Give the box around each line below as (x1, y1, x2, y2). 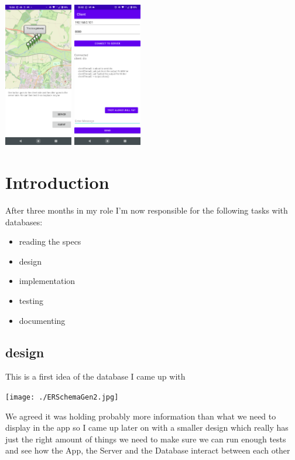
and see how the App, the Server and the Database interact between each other (5, 444, 290, 456)
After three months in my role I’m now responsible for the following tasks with (5, 204, 288, 217)
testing (19, 295, 44, 307)
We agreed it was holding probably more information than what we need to (5, 410, 276, 422)
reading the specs (19, 235, 81, 248)
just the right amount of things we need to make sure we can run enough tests (5, 432, 286, 445)
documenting (19, 314, 66, 326)
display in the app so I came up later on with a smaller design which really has (5, 421, 289, 434)
